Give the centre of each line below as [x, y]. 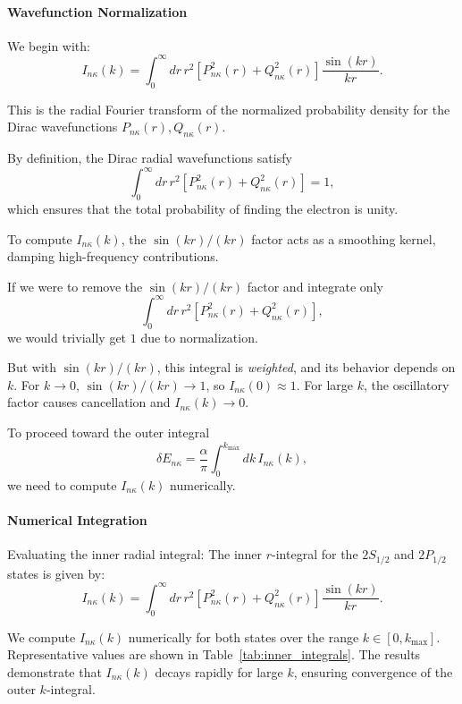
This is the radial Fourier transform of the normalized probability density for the [229, 109]
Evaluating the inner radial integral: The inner [135, 554]
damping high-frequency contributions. [113, 256]
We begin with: [49, 45]
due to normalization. [199, 337]
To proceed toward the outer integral [109, 433]
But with [32, 367]
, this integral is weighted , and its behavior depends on [306, 367]
